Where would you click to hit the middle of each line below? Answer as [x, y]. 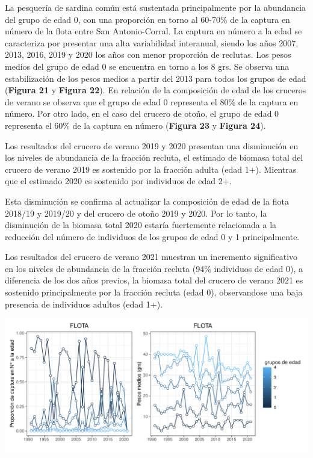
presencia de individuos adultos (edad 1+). [84, 304]
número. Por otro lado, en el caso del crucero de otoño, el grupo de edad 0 [142, 113]
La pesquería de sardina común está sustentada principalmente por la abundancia [156, 7]
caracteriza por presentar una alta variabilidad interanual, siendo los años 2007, [152, 42]
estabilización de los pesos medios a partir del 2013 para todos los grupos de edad [156, 78]
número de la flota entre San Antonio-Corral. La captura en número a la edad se [153, 31]
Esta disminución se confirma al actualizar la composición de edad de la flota [147, 201]
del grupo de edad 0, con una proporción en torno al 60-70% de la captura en [147, 19]
